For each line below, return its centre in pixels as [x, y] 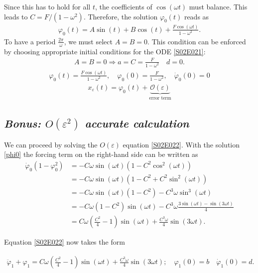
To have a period [30, 41]
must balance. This [218, 6]
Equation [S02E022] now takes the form [64, 242]
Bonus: [22, 123]
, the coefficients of [124, 6]
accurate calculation [137, 123]
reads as [196, 16]
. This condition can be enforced [197, 41]
